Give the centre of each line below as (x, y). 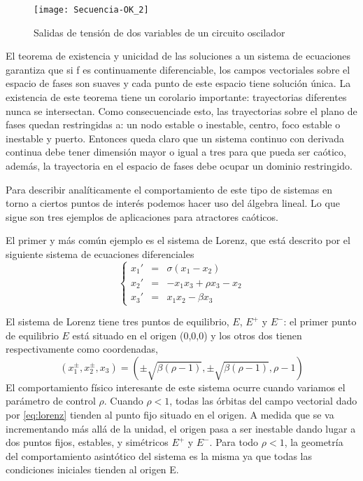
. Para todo (234, 442)
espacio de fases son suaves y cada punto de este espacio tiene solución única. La (178, 83)
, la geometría (314, 442)
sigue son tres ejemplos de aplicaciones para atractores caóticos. (142, 216)
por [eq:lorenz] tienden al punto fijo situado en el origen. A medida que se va (170, 415)
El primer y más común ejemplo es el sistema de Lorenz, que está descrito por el (178, 240)
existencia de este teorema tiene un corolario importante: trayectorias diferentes (176, 97)
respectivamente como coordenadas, (82, 349)
